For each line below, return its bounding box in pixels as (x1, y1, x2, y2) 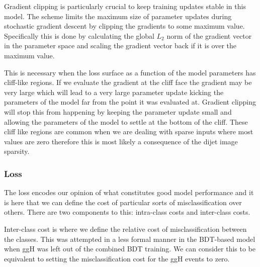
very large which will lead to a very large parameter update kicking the (4, 86, 224, 97)
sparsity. (4, 146, 30, 156)
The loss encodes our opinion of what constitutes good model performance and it (4, 187, 254, 198)
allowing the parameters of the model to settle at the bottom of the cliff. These (4, 116, 248, 127)
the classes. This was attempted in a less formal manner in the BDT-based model (4, 233, 255, 244)
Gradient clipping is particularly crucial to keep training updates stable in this (4, 1, 246, 11)
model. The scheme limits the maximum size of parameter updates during (4, 11, 232, 21)
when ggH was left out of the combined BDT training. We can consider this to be (4, 243, 256, 254)
